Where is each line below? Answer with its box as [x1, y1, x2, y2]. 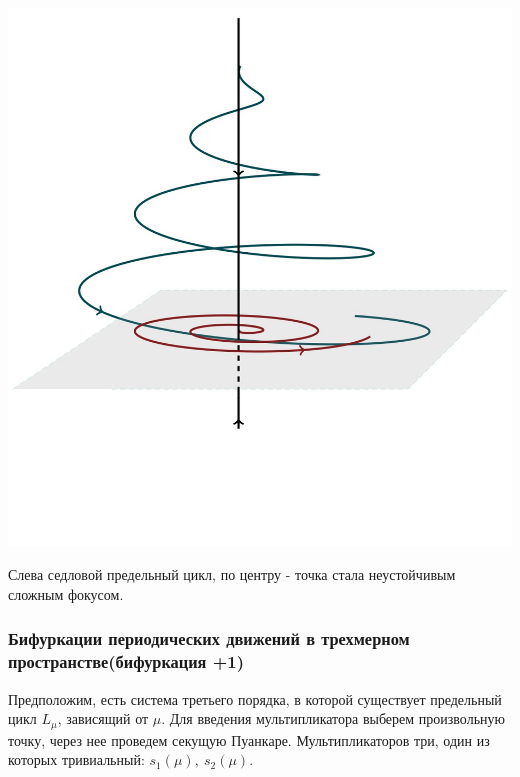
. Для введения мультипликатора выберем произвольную [161, 708, 505, 729]
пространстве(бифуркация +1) [8, 649, 245, 674]
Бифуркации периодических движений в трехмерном [8, 626, 410, 651]
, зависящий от [57, 708, 149, 729]
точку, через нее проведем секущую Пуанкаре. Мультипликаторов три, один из [8, 729, 490, 750]
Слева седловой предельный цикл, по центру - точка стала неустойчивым [8, 564, 456, 585]
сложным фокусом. [8, 583, 124, 604]
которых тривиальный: [8, 749, 145, 770]
